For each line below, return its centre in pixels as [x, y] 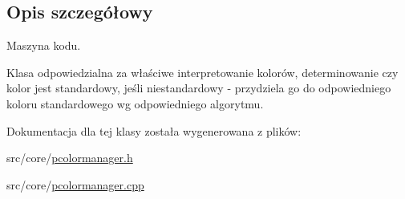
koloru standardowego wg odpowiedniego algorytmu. [135, 103]
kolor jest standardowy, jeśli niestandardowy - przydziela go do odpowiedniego [199, 88]
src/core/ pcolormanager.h [70, 158]
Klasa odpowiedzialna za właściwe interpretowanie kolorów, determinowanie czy [202, 72]
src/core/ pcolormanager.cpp [75, 184]
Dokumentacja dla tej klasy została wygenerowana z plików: [154, 130]
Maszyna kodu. [44, 45]
